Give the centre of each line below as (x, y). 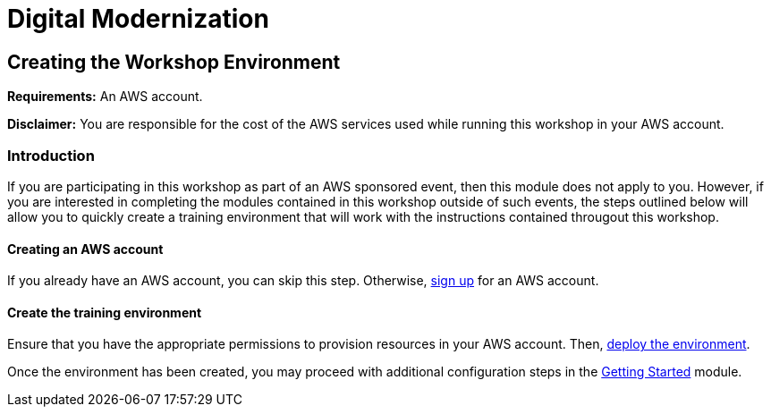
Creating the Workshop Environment (174, 62)
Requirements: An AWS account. (105, 97)
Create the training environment (105, 312)
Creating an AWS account (85, 249)
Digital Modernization (138, 19)
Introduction (51, 155)
